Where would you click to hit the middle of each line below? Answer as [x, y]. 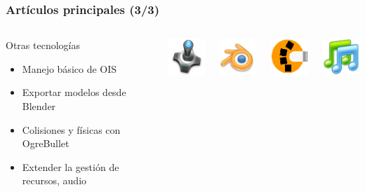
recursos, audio [54, 180]
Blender [39, 106]
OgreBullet [46, 143]
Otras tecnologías [43, 45]
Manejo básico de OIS [69, 68]
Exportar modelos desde [74, 92]
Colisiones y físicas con [71, 129]
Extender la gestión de [71, 166]
